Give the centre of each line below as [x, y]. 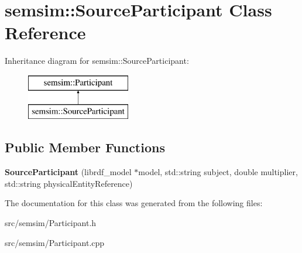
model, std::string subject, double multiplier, [218, 172]
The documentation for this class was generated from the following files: [134, 203]
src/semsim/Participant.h [51, 223]
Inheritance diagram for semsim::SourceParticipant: [97, 61]
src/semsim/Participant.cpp [55, 242]
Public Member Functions [85, 147]
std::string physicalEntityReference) [69, 183]
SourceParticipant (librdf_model [68, 172]
